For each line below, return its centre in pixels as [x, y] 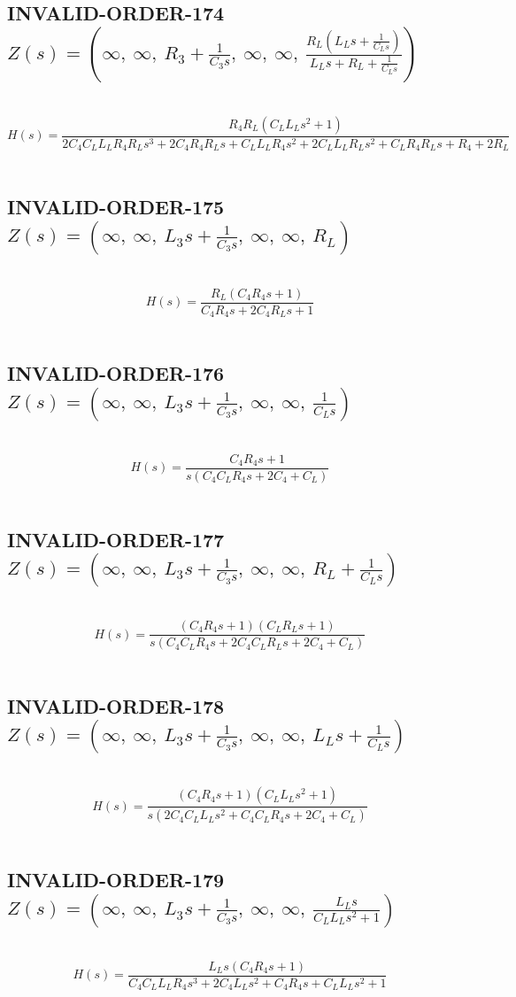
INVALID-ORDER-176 [116, 373]
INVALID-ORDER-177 [116, 539]
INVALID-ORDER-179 [116, 880]
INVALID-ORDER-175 [116, 207]
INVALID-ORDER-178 [116, 706]
